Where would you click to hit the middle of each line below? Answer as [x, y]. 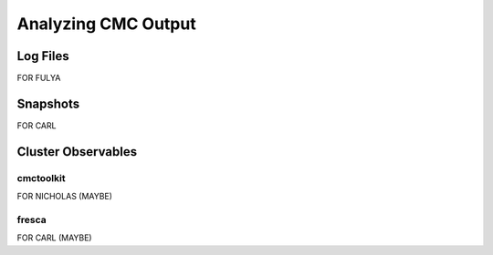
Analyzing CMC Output [106, 24]
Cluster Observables [77, 152]
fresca [31, 219]
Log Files [43, 56]
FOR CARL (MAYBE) [54, 238]
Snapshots [48, 103]
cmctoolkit [41, 178]
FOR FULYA [39, 78]
